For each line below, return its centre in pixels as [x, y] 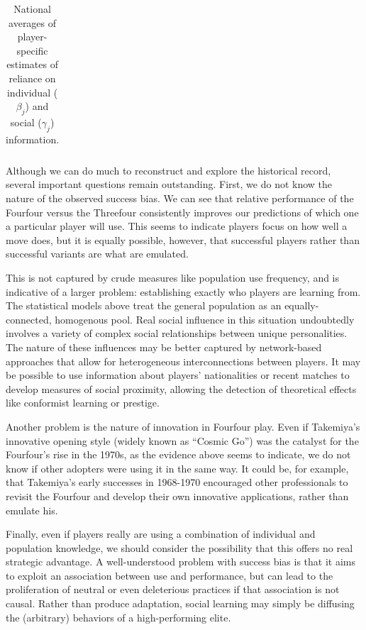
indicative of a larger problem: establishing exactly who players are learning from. [183, 291]
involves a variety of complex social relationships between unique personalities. [177, 333]
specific [32, 50]
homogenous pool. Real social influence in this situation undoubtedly [205, 319]
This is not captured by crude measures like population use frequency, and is [173, 277]
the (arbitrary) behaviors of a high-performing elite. [118, 617]
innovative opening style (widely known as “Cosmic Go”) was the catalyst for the [182, 440]
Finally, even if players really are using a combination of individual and [161, 534]
